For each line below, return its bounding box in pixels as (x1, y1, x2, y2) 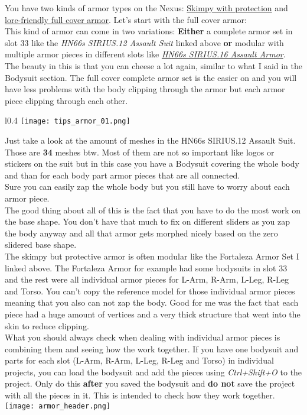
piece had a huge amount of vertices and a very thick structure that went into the (5, 307, 301, 320)
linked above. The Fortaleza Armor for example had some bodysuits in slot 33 (5, 261, 288, 274)
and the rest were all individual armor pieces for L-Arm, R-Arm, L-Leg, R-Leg (5, 273, 289, 286)
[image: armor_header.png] (5, 401, 110, 410)
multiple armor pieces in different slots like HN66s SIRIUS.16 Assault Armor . (5, 48, 286, 60)
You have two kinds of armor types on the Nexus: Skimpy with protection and (5, 2, 288, 14)
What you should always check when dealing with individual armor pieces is (5, 331, 280, 343)
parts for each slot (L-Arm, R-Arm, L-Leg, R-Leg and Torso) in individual (5, 354, 274, 367)
